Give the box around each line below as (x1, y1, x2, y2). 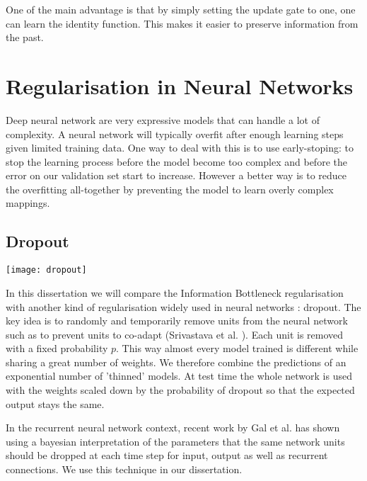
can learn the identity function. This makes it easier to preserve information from (6, 16, 359, 30)
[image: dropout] (6, 265, 87, 276)
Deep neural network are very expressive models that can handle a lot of (6, 112, 320, 127)
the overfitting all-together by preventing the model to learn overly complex (6, 181, 334, 196)
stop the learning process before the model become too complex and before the (6, 154, 347, 169)
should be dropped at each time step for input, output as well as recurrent (6, 448, 328, 463)
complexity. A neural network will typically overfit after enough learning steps (6, 126, 344, 141)
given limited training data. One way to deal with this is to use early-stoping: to (6, 140, 354, 155)
